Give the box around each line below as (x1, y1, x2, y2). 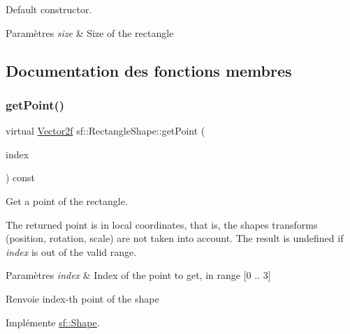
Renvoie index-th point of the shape (6, 291, 159, 305)
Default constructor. (6, 2, 92, 16)
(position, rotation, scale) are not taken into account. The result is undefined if (6, 231, 344, 245)
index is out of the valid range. (6, 244, 137, 259)
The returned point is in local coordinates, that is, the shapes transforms (6, 217, 318, 231)
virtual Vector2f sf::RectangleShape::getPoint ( (6, 123, 205, 138)
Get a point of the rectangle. (6, 193, 128, 208)
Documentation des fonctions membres (6, 59, 292, 81)
